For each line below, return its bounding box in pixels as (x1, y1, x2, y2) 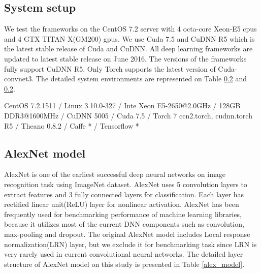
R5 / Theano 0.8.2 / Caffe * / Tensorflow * (4, 120, 139, 131)
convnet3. (4, 73, 34, 84)
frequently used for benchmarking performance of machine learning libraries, (4, 208, 242, 219)
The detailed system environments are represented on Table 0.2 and (36, 73, 247, 84)
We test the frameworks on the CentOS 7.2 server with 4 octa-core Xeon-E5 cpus (4, 23, 257, 34)
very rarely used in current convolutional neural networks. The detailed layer (4, 249, 243, 259)
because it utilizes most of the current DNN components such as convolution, (4, 219, 244, 229)
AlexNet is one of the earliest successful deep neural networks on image (4, 169, 226, 179)
